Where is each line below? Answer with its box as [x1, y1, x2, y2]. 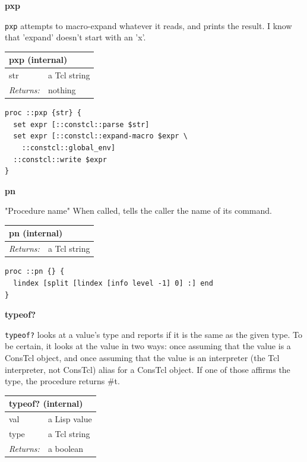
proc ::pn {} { [5, 267, 65, 276]
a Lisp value [48, 413, 92, 425]
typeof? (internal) [9, 397, 83, 410]
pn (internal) [9, 227, 63, 239]
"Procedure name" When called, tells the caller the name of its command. [5, 204, 272, 217]
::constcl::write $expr [13, 155, 107, 164]
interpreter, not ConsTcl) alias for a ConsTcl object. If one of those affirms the [5, 363, 290, 375]
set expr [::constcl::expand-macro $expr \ [13, 132, 188, 141]
